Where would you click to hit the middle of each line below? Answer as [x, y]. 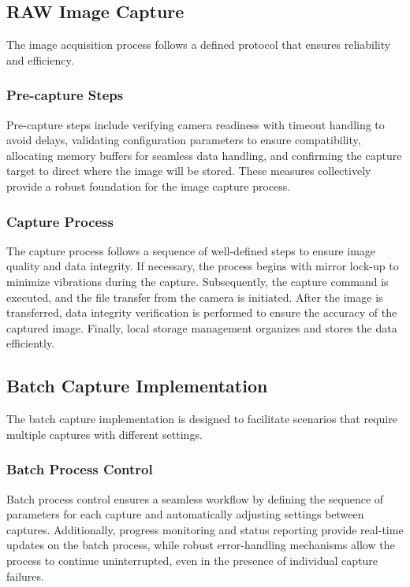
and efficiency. [40, 59]
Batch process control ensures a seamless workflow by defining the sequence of [195, 498]
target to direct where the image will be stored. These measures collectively [189, 171]
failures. [25, 576]
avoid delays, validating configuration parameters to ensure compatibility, [184, 140]
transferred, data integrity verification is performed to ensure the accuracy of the [202, 312]
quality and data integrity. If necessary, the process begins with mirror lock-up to [203, 266]
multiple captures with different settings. [104, 434]
